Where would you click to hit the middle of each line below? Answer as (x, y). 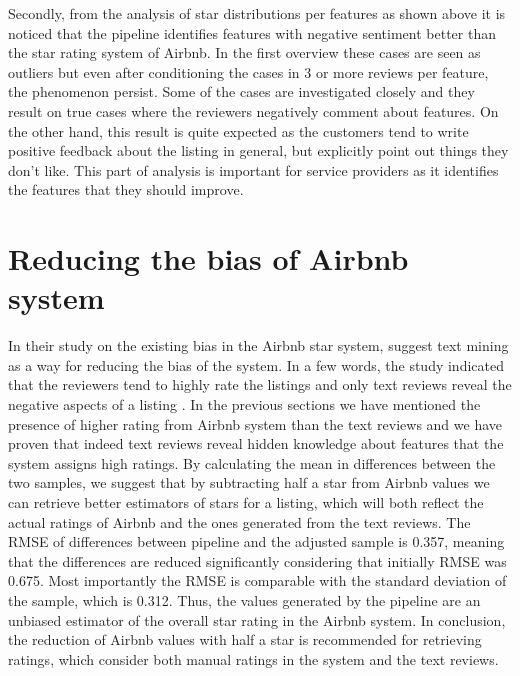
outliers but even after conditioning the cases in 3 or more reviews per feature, (248, 71)
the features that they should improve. (126, 189)
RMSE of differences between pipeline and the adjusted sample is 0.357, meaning (256, 541)
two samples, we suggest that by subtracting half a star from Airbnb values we (249, 482)
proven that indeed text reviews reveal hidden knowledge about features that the (256, 443)
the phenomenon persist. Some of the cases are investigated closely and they (241, 91)
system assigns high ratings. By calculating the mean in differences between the (252, 462)
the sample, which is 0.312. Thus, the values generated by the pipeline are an (244, 599)
